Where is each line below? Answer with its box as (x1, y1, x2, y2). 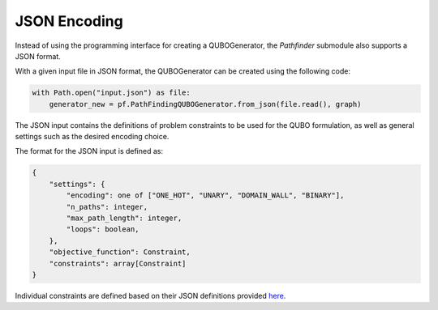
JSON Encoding (15, 12, 123, 30)
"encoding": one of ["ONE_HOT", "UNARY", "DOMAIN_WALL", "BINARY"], (66, 191, 345, 200)
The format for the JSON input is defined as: (15, 147, 164, 156)
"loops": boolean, (66, 225, 140, 234)
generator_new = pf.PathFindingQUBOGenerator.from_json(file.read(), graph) (49, 100, 362, 108)
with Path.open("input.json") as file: (32, 88, 191, 97)
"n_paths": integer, (66, 202, 148, 211)
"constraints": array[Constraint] (49, 259, 187, 268)
